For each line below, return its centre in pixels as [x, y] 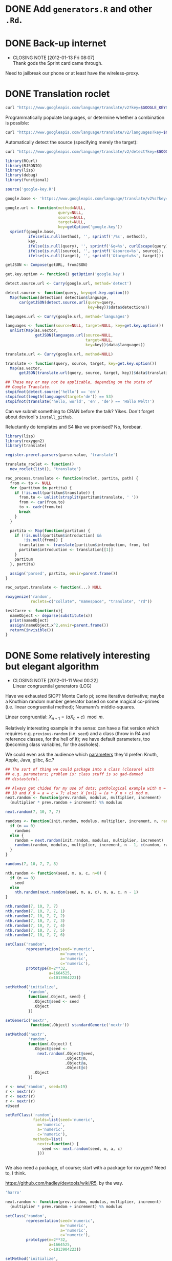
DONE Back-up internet [56, 43]
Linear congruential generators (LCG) [52, 686]
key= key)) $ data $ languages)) [115, 345]
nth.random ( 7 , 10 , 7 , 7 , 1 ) [35, 911]
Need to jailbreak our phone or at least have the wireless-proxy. [72, 73]
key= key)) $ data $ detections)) [119, 307]
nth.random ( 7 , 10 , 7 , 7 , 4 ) [35, 926]
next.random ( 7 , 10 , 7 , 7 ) [33, 812]
